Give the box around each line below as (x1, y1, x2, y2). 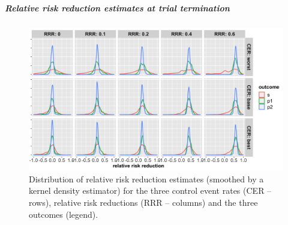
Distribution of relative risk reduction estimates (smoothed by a (29, 172, 264, 185)
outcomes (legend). (29, 208, 98, 220)
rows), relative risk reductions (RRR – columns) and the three (29, 196, 258, 209)
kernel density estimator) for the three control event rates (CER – (29, 184, 272, 197)
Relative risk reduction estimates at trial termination (5, 1, 230, 14)
